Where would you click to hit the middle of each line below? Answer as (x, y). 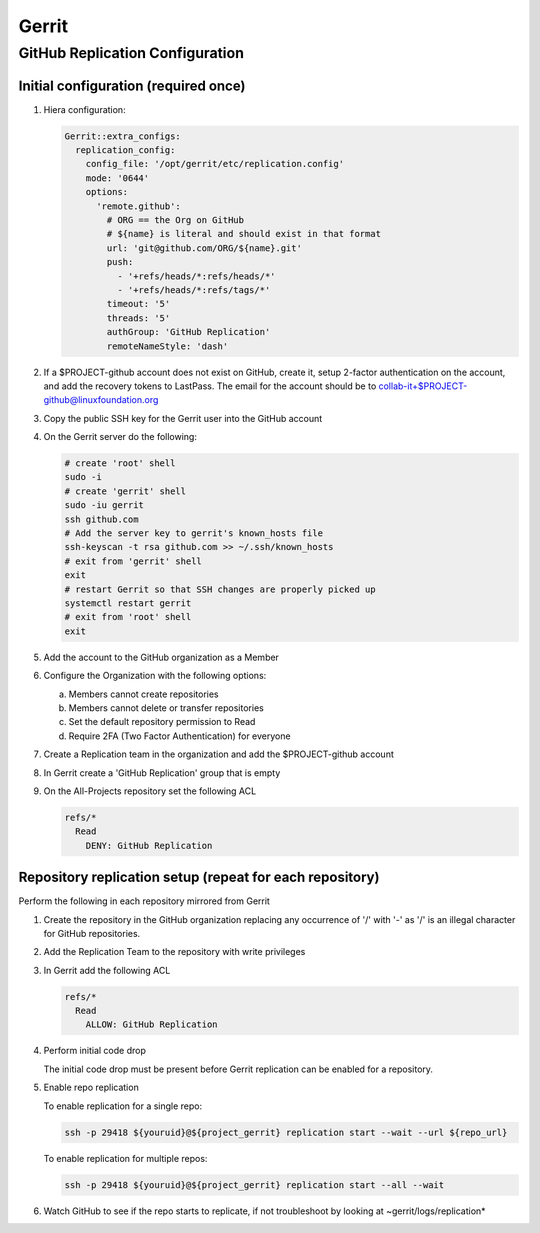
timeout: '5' (138, 304)
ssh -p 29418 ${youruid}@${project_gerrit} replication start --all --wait (254, 1184)
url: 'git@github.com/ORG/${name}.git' (204, 248)
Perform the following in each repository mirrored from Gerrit (144, 901)
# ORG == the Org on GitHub (175, 220)
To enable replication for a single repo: (123, 1106)
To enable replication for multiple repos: (125, 1158)
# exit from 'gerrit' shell (133, 561)
